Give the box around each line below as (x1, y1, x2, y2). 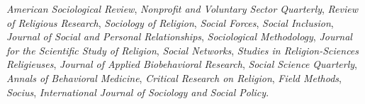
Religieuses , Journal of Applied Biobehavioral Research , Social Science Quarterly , (6, 57, 357, 71)
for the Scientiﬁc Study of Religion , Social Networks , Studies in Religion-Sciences (6, 42, 359, 57)
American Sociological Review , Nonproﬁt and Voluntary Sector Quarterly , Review (6, 1, 358, 16)
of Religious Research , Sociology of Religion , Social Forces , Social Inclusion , (6, 15, 334, 30)
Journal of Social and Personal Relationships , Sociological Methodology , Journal (6, 29, 352, 44)
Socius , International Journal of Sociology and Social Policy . (6, 84, 269, 99)
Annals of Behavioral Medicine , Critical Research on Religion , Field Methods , (6, 70, 342, 85)
